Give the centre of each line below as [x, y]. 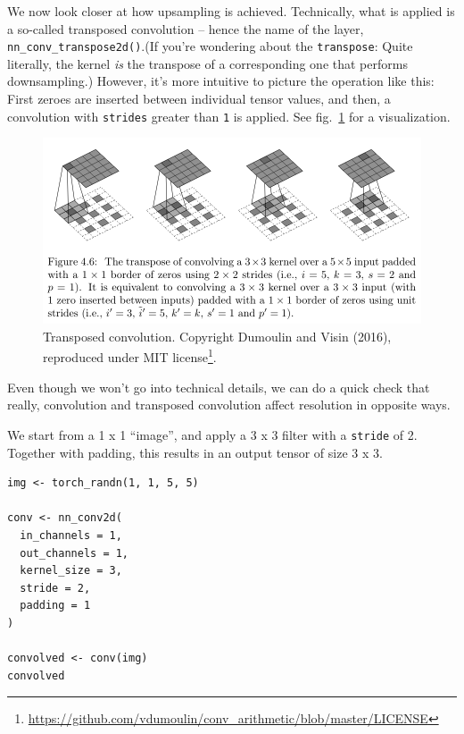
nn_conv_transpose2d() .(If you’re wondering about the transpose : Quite [210, 46]
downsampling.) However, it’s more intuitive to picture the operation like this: [221, 81]
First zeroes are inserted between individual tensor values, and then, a [199, 99]
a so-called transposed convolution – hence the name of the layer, [186, 28]
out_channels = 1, [75, 553]
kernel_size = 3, [71, 571]
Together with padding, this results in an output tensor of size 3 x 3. [195, 452]
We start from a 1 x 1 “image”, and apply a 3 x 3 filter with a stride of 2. [212, 434]
